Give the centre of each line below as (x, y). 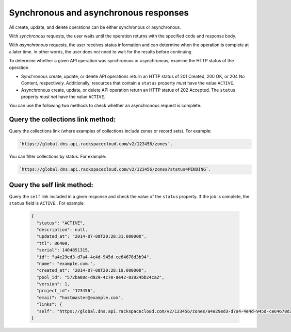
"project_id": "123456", (66, 291)
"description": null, (62, 230)
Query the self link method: (51, 185)
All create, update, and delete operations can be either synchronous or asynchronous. (95, 27)
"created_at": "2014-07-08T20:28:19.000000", (91, 270)
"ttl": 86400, (53, 243)
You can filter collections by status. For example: (57, 157)
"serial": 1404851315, (64, 250)
